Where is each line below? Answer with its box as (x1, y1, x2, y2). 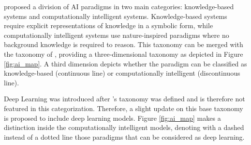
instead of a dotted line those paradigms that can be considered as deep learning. (4, 131, 245, 142)
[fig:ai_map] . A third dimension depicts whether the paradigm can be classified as (4, 58, 247, 68)
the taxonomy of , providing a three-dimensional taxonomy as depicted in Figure (4, 48, 243, 59)
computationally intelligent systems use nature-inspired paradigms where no (4, 30, 229, 40)
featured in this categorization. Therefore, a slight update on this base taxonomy (4, 103, 243, 113)
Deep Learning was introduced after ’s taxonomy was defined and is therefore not (4, 94, 245, 104)
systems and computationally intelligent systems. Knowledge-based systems (4, 11, 227, 21)
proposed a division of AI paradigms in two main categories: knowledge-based (4, 1, 234, 11)
